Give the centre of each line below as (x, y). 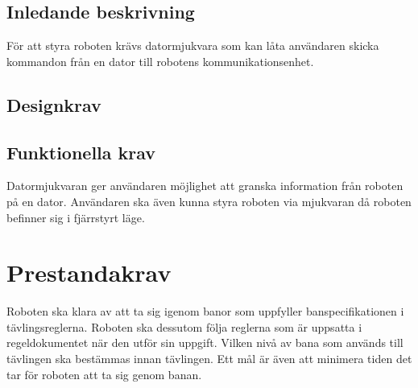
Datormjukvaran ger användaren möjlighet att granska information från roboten (205, 186)
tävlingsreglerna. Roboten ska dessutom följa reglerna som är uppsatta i (184, 326)
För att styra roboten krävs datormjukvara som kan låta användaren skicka (193, 45)
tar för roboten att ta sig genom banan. (104, 374)
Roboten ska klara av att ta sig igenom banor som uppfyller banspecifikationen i (205, 311)
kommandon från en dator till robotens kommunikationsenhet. (160, 61)
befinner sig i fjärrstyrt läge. (76, 217)
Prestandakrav (89, 272)
